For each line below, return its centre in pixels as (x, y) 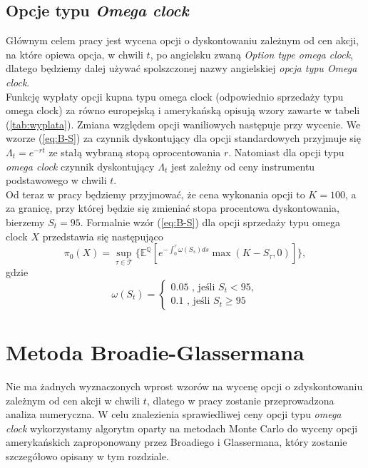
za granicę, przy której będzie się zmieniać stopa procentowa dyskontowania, (173, 208)
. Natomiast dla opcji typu (286, 152)
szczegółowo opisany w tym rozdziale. (87, 456)
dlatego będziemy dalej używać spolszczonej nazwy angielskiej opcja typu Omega (182, 68)
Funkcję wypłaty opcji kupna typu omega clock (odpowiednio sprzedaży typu (175, 96)
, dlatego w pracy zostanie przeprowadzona (240, 400)
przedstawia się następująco (103, 236)
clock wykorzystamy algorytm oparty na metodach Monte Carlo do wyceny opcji (182, 428)
